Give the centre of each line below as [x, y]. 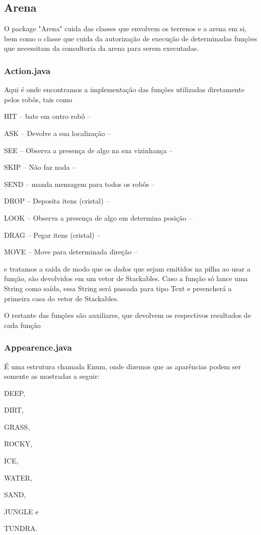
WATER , [18, 477]
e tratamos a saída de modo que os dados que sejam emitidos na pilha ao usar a [127, 268]
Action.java [27, 70]
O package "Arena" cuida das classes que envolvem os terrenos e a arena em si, [125, 28]
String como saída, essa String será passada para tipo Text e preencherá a [118, 288]
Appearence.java [38, 347]
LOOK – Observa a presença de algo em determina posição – [98, 217]
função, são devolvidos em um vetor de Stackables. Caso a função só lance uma [126, 278]
